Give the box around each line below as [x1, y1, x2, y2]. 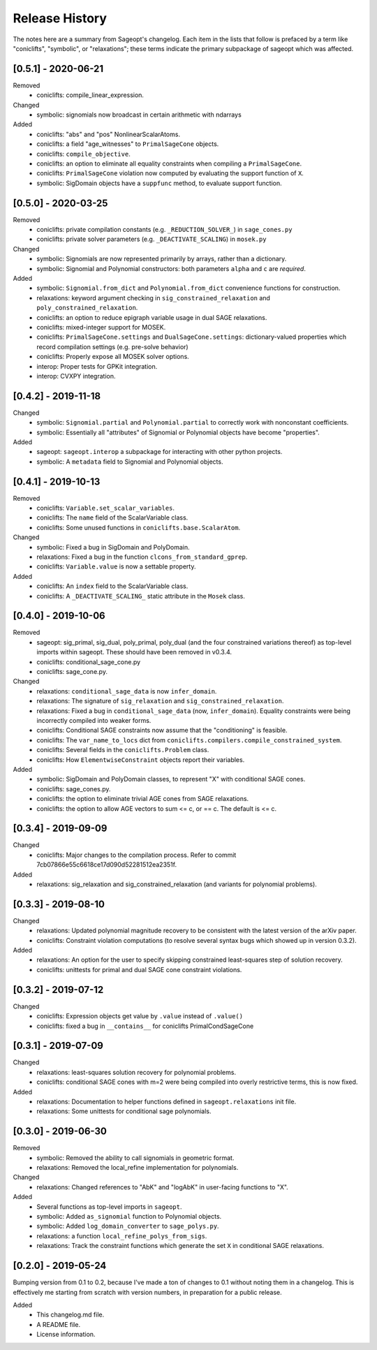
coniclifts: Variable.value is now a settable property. [36, 562, 196, 571]
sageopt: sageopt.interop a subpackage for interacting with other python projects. [36, 448, 283, 456]
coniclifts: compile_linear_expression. [36, 91, 145, 99]
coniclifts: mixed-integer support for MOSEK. [36, 323, 166, 331]
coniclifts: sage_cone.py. [36, 668, 108, 676]
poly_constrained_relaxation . [36, 304, 138, 312]
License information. [36, 1330, 96, 1339]
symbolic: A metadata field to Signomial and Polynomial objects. [36, 457, 223, 466]
